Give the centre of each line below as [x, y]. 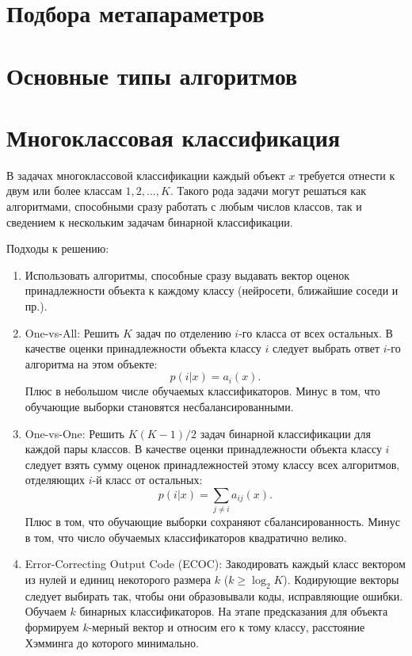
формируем [52, 627]
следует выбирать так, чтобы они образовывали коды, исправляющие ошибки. [214, 595]
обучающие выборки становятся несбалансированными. [159, 406]
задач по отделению [183, 332]
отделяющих [55, 480]
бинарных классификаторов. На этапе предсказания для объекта [234, 611]
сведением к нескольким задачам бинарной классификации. [150, 221]
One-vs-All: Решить [72, 332]
